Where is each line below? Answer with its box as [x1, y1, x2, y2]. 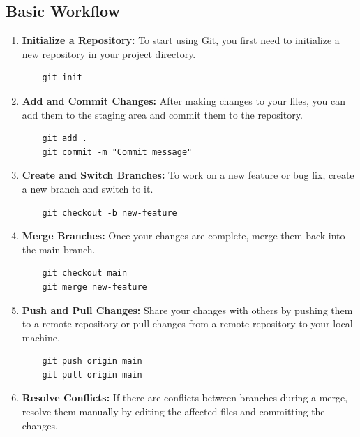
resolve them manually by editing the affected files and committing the [22, 404, 325, 419]
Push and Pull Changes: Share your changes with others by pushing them [22, 302, 353, 317]
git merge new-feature [42, 281, 147, 292]
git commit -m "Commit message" [42, 147, 193, 157]
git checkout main [42, 268, 128, 279]
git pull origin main [42, 369, 142, 380]
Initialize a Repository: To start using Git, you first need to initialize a [22, 33, 340, 47]
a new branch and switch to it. [22, 181, 153, 195]
